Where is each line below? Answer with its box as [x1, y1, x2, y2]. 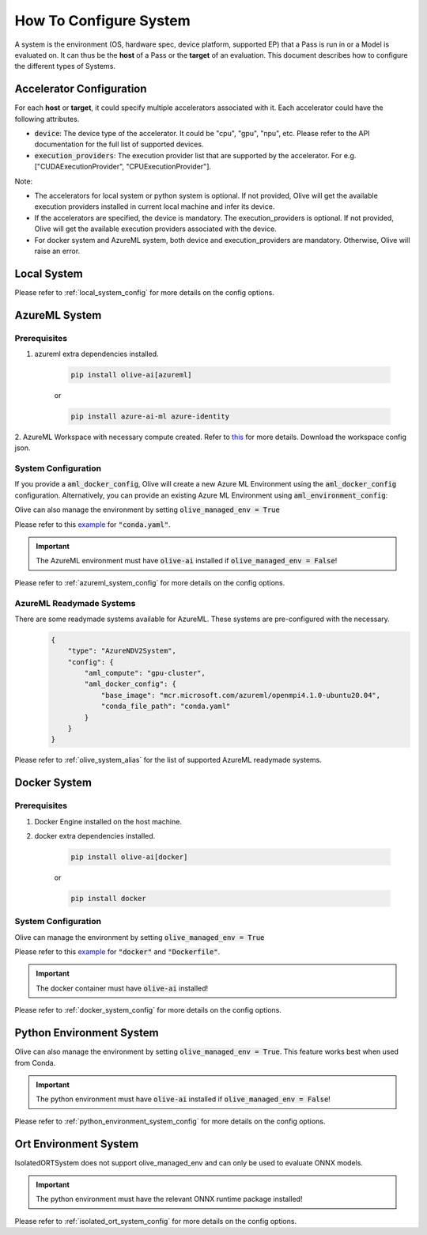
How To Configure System [14, 12, 191, 29]
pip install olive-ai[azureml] [70, 370, 193, 379]
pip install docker [70, 894, 146, 903]
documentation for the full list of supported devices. [34, 139, 204, 150]
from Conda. [14, 1058, 56, 1067]
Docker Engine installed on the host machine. [34, 816, 182, 826]
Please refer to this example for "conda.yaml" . [14, 519, 171, 529]
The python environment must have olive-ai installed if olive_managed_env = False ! [36, 1094, 331, 1104]
